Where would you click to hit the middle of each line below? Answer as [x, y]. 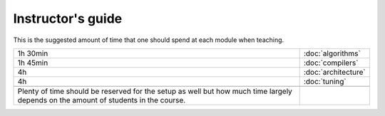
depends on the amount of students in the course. [102, 100]
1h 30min [33, 53]
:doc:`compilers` [331, 63]
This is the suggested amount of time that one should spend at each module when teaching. [149, 40]
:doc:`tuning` [325, 81]
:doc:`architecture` [335, 72]
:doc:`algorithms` [332, 53]
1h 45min [33, 63]
